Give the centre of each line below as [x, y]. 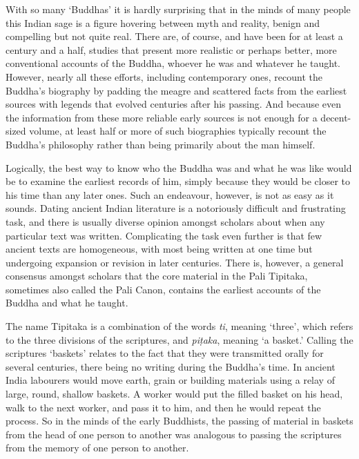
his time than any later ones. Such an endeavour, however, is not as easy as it [170, 194]
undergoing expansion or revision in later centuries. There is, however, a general [175, 262]
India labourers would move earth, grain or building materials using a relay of [170, 380]
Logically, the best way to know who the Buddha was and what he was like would [179, 167]
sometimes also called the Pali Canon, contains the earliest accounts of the [163, 289]
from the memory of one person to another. [97, 448]
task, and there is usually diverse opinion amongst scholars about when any [165, 221]
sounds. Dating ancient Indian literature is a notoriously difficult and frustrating [176, 208]
